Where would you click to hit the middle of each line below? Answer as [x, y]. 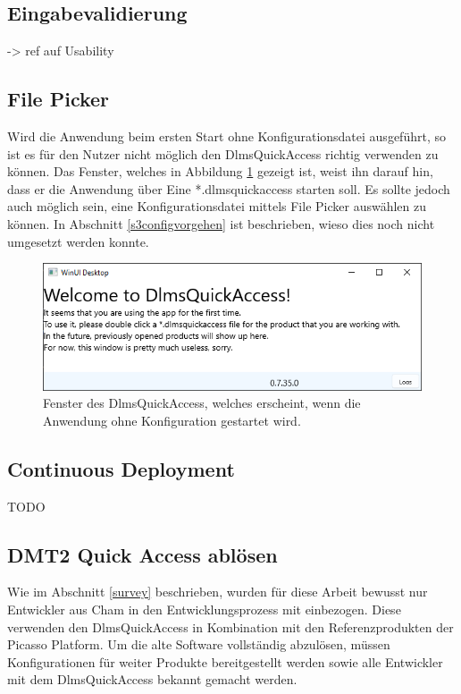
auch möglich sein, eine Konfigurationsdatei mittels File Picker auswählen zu [217, 206]
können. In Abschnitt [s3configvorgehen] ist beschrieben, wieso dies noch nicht [221, 223]
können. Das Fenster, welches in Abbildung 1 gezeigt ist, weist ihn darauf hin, [220, 171]
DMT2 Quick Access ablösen [142, 554]
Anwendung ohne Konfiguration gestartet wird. [172, 420]
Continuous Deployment [121, 468]
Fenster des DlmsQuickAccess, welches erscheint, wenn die [202, 403]
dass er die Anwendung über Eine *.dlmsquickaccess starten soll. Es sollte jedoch [229, 188]
